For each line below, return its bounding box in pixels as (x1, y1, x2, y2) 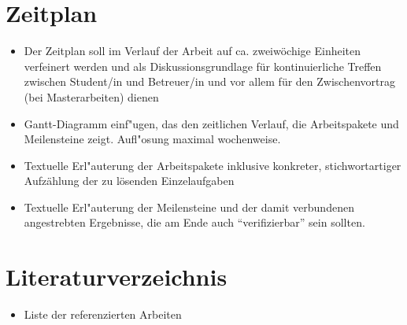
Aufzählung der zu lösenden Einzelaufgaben (24, 172, 235, 189)
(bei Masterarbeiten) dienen (24, 88, 159, 105)
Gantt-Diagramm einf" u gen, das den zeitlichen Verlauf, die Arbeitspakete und (24, 115, 399, 131)
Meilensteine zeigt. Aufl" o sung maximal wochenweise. (24, 131, 281, 147)
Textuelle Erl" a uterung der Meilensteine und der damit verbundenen (24, 198, 354, 215)
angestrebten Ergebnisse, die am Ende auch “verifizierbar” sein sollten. (24, 214, 365, 231)
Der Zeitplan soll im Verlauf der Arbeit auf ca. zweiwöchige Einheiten (24, 42, 361, 59)
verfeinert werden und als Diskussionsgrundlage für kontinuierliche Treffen (24, 57, 382, 74)
